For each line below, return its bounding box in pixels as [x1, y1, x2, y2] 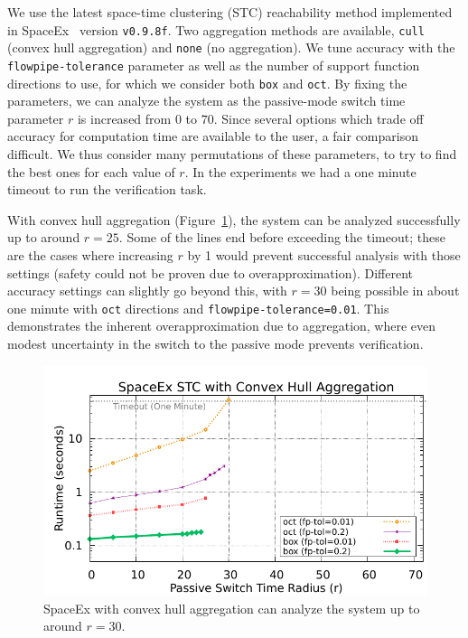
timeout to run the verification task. [7, 180, 207, 199]
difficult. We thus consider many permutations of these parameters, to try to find [7, 145, 457, 163]
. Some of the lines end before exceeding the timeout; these [118, 228, 445, 247]
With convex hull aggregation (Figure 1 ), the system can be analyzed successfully [7, 210, 461, 229]
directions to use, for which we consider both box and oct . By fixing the [7, 73, 407, 92]
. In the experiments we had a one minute [184, 162, 417, 181]
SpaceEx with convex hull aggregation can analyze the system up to [43, 598, 420, 617]
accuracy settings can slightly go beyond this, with [7, 281, 287, 300]
